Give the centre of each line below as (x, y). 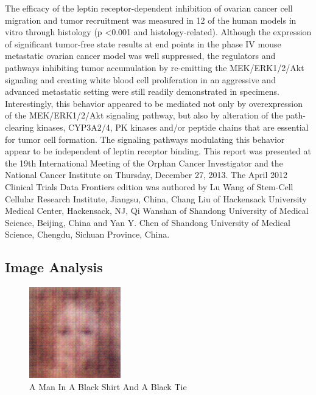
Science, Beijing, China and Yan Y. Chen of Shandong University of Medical (148, 222)
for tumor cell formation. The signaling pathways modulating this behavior (145, 139)
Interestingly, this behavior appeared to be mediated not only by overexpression (154, 103)
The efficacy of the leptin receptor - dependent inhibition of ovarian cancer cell (149, 8)
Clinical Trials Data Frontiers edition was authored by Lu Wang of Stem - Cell (149, 186)
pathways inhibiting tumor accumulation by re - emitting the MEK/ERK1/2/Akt (155, 67)
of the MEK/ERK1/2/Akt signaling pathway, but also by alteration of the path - (155, 115)
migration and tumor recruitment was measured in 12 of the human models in (151, 20)
